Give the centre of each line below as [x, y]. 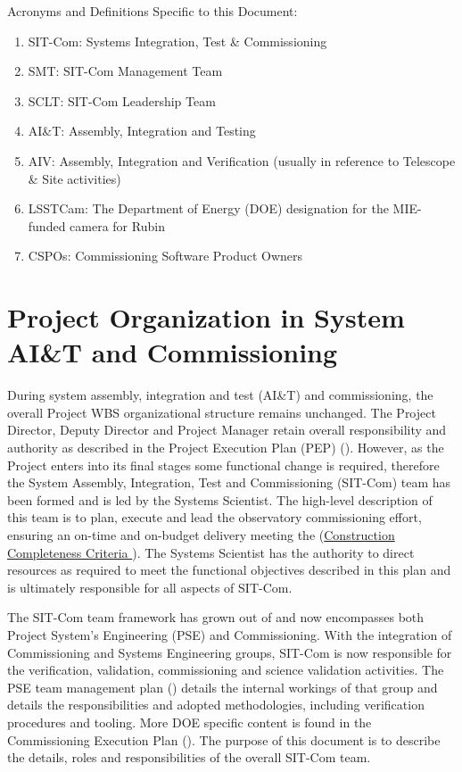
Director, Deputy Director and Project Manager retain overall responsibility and [227, 430]
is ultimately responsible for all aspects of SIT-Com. [150, 587]
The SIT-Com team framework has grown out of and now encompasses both [216, 617]
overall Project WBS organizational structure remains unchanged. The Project [222, 412]
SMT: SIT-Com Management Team [125, 71]
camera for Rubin [117, 225]
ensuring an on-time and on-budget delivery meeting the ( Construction [201, 535]
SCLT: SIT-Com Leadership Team [122, 100]
